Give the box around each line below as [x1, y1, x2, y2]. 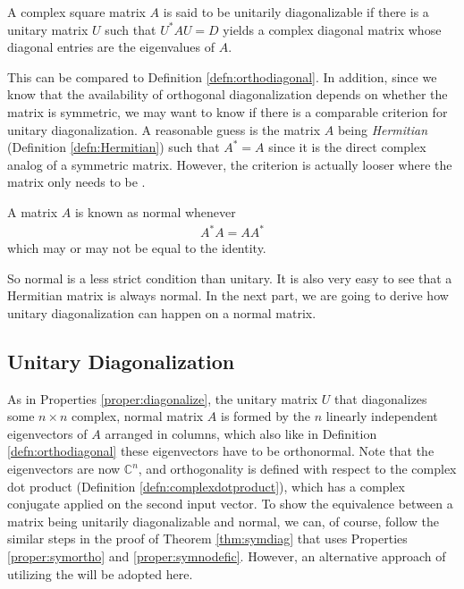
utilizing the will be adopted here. [7, 564, 193, 583]
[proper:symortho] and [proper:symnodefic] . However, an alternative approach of [7, 546, 446, 565]
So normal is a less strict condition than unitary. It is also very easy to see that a [7, 268, 452, 287]
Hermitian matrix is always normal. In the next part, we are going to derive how [7, 286, 449, 305]
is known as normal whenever [74, 202, 236, 221]
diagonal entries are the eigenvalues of [7, 38, 215, 56]
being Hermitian [337, 120, 428, 139]
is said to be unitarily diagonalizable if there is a [163, 3, 429, 21]
